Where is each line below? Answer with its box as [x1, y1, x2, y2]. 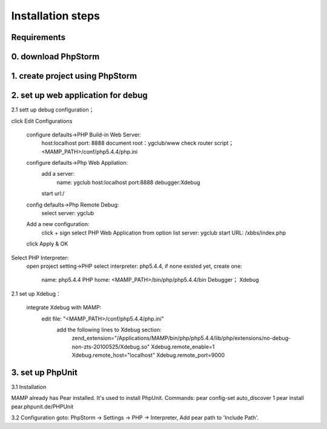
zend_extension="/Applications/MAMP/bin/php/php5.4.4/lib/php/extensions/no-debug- [71, 334, 291, 342]
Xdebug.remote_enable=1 [151, 343, 215, 350]
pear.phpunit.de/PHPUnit [11, 403, 74, 410]
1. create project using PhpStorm [11, 71, 137, 81]
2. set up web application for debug [11, 90, 148, 101]
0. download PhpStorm [11, 52, 100, 62]
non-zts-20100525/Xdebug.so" [71, 343, 150, 350]
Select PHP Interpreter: [11, 254, 69, 261]
